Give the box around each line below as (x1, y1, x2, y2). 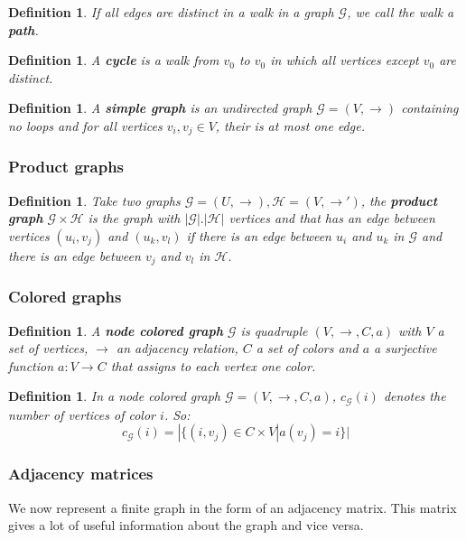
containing (401, 98, 459, 117)
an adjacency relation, (116, 339, 238, 358)
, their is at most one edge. (215, 116, 365, 135)
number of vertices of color (8, 405, 156, 424)
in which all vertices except (270, 51, 419, 70)
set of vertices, (8, 339, 89, 358)
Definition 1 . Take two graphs (8, 191, 181, 209)
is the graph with (88, 209, 181, 228)
